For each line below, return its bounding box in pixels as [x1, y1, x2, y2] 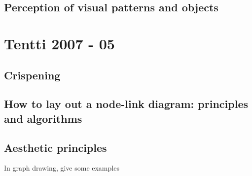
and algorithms [4, 110, 82, 126]
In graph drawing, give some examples [4, 163, 119, 173]
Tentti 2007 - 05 [4, 33, 115, 53]
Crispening [4, 67, 61, 82]
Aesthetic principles [4, 140, 107, 155]
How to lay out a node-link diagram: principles [4, 96, 248, 111]
